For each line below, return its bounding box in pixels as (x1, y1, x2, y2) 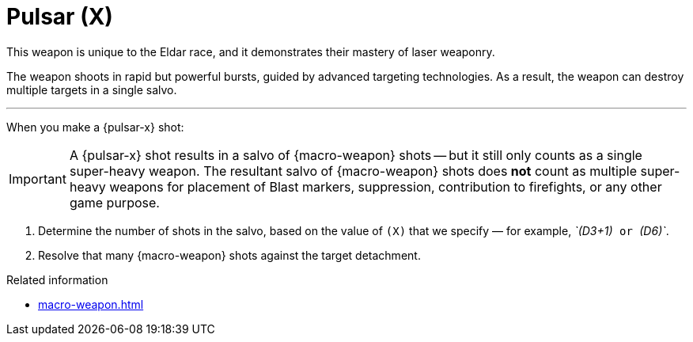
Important (9, 170, 66, 187)
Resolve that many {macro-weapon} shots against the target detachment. (38, 248, 421, 262)
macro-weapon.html (38, 297, 144, 311)
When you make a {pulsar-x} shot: (6, 120, 184, 134)
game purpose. (69, 194, 160, 211)
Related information (6, 272, 108, 287)
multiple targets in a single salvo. (6, 82, 177, 97)
